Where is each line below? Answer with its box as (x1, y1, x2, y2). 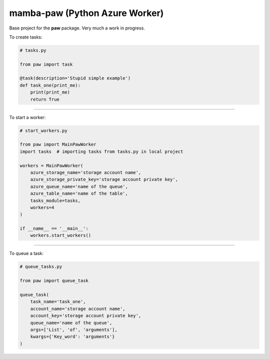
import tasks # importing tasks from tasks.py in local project (19, 148, 183, 154)
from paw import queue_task (19, 278, 88, 283)
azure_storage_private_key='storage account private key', (30, 176, 178, 182)
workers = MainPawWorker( (19, 162, 83, 168)
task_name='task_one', (30, 299, 86, 304)
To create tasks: (9, 34, 42, 40)
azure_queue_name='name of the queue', (30, 183, 128, 189)
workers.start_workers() (30, 232, 91, 238)
